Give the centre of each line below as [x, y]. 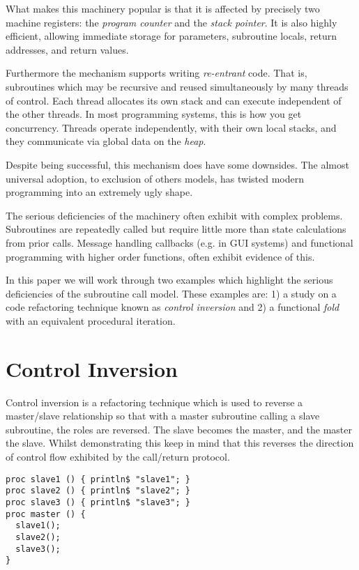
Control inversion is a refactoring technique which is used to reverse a [154, 402]
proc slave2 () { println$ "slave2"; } [98, 491]
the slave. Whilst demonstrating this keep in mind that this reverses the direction [180, 443]
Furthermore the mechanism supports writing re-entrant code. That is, [156, 73]
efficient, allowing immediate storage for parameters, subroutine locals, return [171, 36]
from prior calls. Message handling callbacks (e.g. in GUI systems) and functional [179, 242]
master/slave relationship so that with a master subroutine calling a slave [163, 416]
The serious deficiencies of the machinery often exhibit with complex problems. [174, 215]
